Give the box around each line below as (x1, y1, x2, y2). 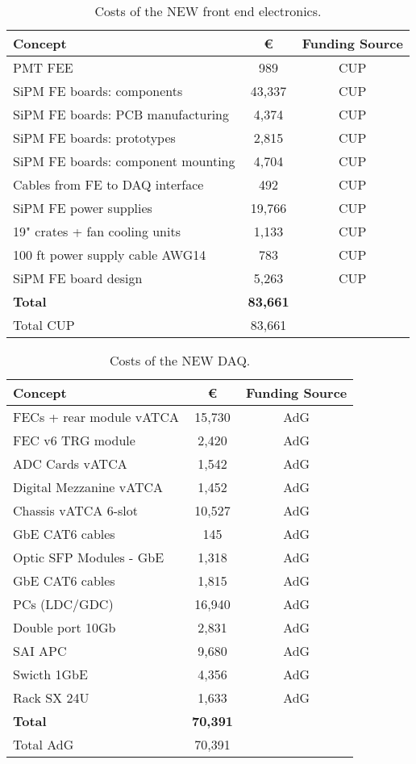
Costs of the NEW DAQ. (109, 351, 251, 369)
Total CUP (13, 315, 75, 334)
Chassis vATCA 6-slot (13, 501, 138, 520)
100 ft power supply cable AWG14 (13, 245, 206, 264)
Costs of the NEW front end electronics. (94, 2, 322, 20)
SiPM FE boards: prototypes (13, 128, 176, 147)
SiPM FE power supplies (13, 198, 152, 217)
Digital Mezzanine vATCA (13, 478, 164, 496)
